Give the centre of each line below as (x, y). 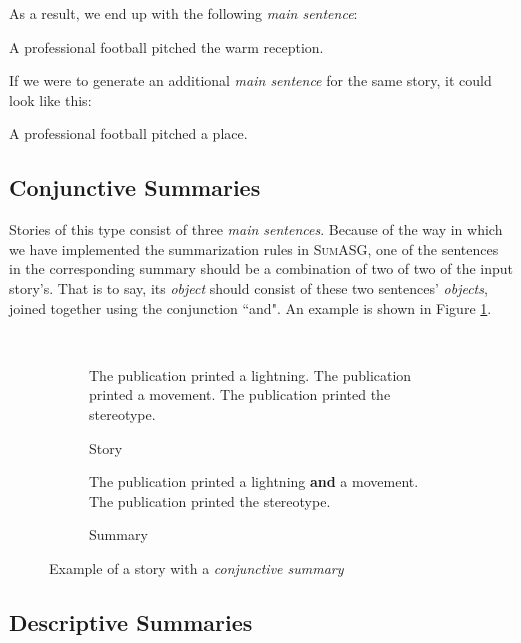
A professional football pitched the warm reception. (166, 46)
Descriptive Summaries (131, 621)
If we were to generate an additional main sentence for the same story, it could (250, 80)
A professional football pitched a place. (128, 133)
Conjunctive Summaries (135, 187)
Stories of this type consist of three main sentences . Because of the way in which (256, 229)
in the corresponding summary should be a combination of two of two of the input (261, 268)
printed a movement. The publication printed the (240, 394)
